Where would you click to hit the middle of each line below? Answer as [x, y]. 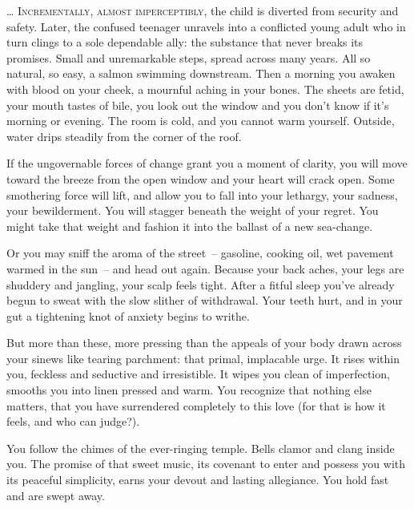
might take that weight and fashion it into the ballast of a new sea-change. [190, 226]
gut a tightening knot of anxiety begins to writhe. [128, 315]
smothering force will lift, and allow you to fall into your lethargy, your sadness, [202, 194]
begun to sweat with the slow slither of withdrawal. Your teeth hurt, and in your [205, 300]
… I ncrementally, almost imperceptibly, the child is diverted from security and [203, 10]
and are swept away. [56, 495]
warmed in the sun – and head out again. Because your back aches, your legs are [205, 268]
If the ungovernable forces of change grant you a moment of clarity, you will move [207, 163]
